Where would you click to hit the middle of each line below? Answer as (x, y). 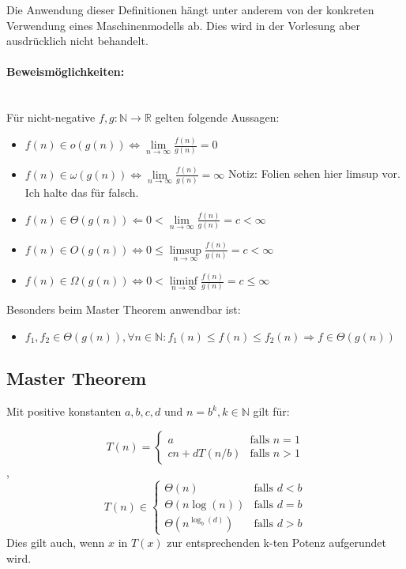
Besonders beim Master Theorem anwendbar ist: (124, 309)
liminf (184, 282)
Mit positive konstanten (64, 411)
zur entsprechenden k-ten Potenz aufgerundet (277, 542)
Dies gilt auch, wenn (56, 542)
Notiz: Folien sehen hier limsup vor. (314, 173)
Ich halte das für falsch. (82, 192)
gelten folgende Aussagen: (217, 117)
